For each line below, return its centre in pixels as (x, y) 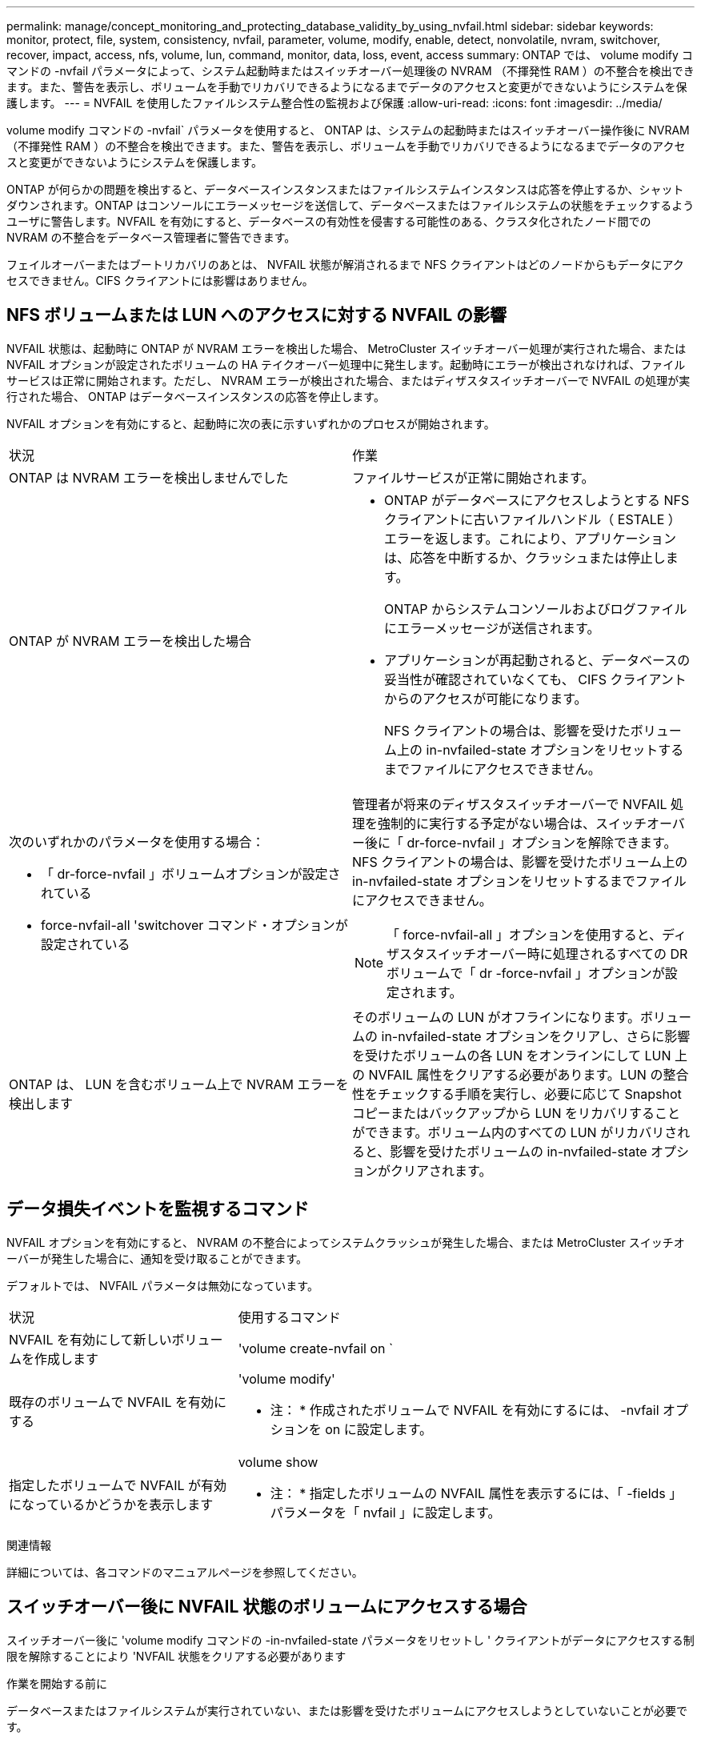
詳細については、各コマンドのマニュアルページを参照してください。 (185, 1572)
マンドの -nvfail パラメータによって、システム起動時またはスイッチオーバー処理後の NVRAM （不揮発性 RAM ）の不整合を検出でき (350, 71)
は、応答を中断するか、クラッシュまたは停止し (525, 557)
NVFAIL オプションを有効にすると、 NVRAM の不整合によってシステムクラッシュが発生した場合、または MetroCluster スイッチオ (346, 1242)
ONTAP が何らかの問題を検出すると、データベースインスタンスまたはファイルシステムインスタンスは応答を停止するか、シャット (345, 189)
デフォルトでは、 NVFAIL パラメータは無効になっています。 (162, 1285)
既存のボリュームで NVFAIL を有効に (118, 1402)
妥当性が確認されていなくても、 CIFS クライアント (535, 679)
